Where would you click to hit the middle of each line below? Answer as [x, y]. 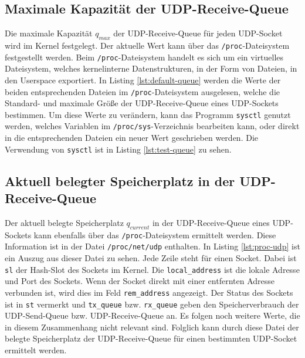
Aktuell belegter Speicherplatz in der [120, 180]
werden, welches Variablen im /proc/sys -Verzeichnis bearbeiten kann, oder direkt [152, 126]
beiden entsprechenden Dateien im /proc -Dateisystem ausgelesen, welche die [142, 91]
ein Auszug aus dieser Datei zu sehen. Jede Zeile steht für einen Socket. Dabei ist [151, 258]
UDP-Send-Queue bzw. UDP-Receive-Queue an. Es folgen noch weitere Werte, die [152, 315]
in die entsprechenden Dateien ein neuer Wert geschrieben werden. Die [131, 138]
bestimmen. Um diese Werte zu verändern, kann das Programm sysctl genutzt [148, 114]
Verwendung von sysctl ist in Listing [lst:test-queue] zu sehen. [118, 149]
